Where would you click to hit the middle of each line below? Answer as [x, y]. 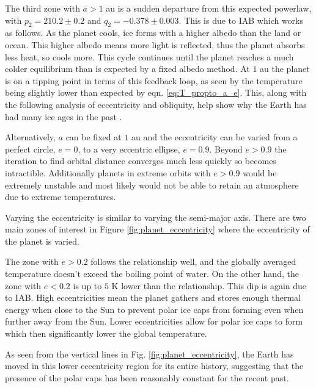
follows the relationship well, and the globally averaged [193, 261]
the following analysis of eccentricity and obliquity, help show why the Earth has [156, 104]
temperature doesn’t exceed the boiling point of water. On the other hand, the [152, 274]
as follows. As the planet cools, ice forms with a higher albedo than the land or [153, 33]
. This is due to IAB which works [241, 20]
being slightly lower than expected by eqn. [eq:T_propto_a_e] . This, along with [156, 92]
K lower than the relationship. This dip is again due [209, 285]
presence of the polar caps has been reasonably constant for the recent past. [147, 377]
